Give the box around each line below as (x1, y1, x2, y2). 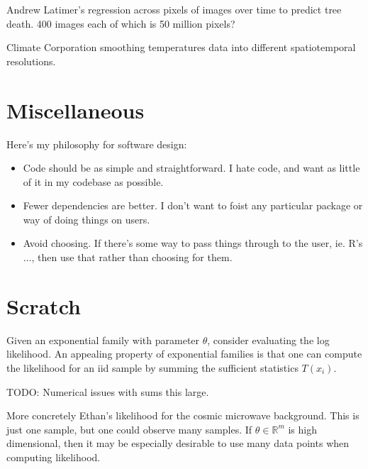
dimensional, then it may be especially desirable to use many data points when (6, 436, 350, 451)
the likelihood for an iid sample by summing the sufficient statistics (6, 360, 299, 375)
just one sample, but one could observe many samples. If (6, 421, 252, 436)
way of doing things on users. (23, 211, 150, 226)
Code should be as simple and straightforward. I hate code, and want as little (23, 160, 360, 175)
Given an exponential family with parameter (6, 332, 200, 347)
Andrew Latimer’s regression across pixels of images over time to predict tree (6, 2, 342, 16)
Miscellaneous (6, 95, 145, 124)
